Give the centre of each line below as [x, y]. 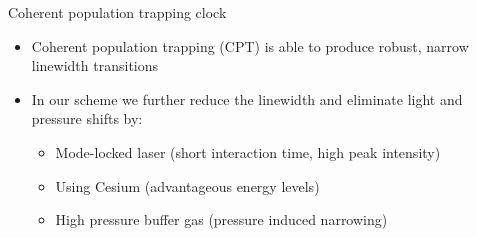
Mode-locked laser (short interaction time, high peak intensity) [248, 151]
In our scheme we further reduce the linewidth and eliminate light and [247, 98]
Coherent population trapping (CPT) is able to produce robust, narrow [250, 45]
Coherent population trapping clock [117, 12]
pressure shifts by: [87, 118]
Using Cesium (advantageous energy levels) [187, 185]
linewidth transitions [95, 65]
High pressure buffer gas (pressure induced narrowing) [221, 219]
